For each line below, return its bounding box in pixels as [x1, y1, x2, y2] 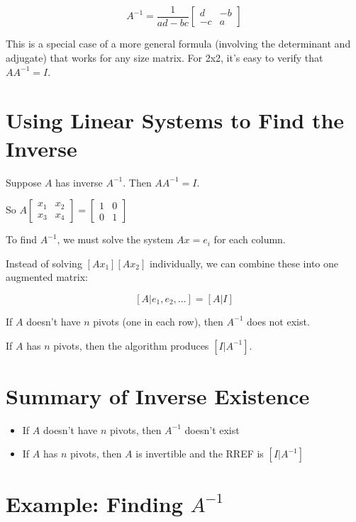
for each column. [213, 232, 286, 247]
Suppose [6, 174, 42, 189]
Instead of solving [6, 255, 82, 270]
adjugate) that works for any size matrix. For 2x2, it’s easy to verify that [6, 50, 323, 65]
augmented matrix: [6, 270, 88, 284]
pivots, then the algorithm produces [53, 338, 209, 352]
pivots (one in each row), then [93, 313, 223, 328]
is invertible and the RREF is [135, 446, 264, 461]
